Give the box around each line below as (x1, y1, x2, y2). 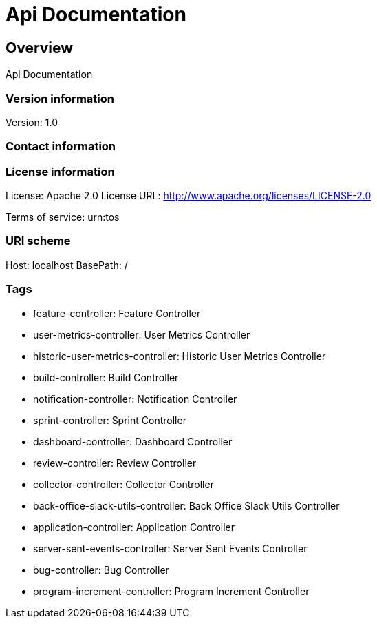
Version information (6, 91, 114, 105)
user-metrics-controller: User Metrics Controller (33, 328, 250, 341)
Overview (6, 39, 74, 57)
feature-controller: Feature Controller (33, 307, 201, 319)
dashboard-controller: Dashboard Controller (33, 435, 233, 447)
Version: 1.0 (6, 116, 58, 128)
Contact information (6, 139, 116, 154)
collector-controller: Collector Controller (33, 478, 214, 490)
